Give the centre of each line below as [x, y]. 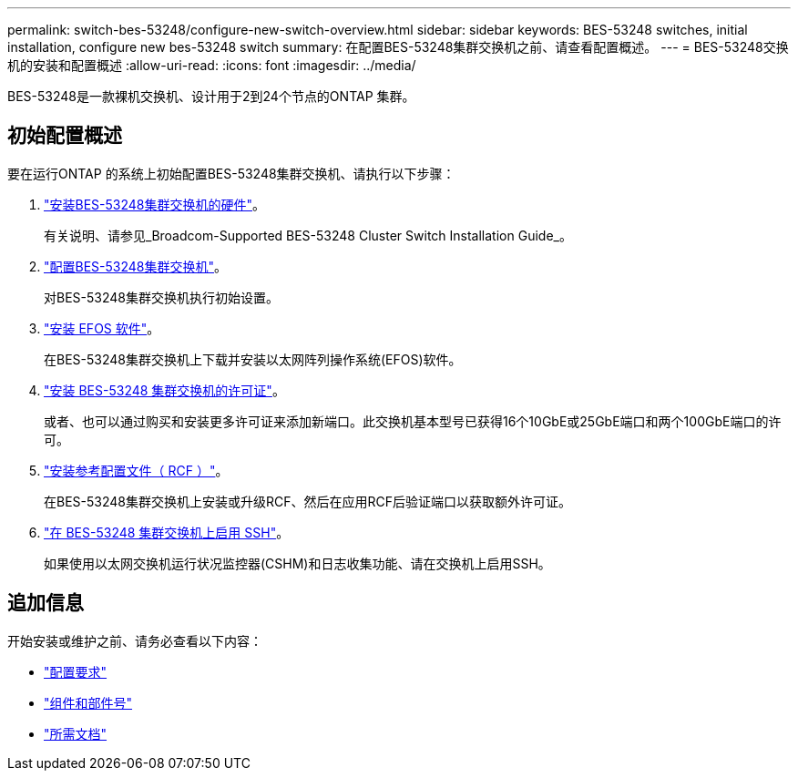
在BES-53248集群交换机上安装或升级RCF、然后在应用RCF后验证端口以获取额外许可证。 [307, 501]
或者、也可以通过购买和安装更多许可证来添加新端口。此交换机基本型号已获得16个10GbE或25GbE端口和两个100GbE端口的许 [413, 421]
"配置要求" [76, 671]
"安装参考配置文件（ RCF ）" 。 [136, 470]
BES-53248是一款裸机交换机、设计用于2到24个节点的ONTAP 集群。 [211, 96]
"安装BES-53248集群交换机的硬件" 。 [155, 204]
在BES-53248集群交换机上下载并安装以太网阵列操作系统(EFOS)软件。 [253, 359]
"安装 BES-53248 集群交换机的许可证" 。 [164, 390]
